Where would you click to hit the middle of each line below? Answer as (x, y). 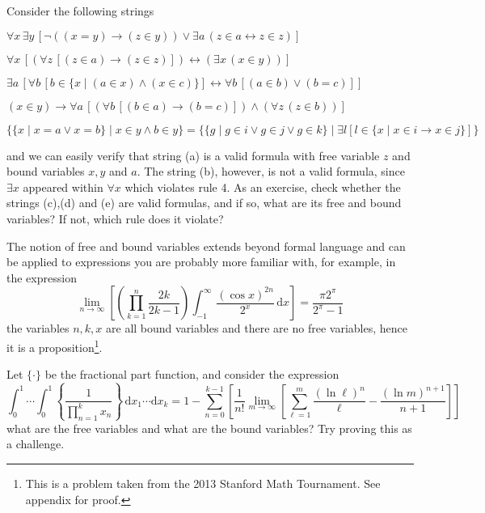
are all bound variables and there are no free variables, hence (257, 328)
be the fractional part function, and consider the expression (192, 374)
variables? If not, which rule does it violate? (115, 218)
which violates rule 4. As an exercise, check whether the (263, 187)
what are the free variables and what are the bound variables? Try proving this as (209, 428)
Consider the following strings (80, 11)
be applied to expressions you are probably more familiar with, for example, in (201, 262)
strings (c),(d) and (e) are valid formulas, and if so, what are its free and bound (204, 203)
